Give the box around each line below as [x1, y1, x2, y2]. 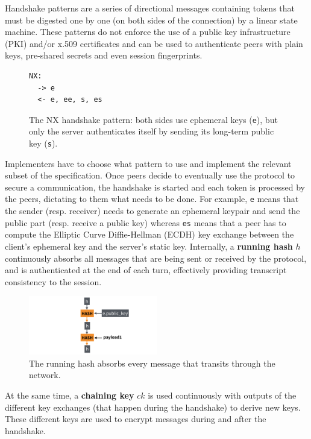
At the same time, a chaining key [5, 388, 134, 401]
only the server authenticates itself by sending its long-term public [29, 125, 274, 137]
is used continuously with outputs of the [148, 388, 297, 401]
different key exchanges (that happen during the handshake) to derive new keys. [5, 400, 301, 413]
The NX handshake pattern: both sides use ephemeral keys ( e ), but [29, 113, 278, 125]
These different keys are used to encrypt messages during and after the [5, 412, 266, 425]
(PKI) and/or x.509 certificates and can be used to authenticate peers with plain [5, 37, 303, 49]
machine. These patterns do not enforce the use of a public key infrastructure [5, 25, 291, 38]
